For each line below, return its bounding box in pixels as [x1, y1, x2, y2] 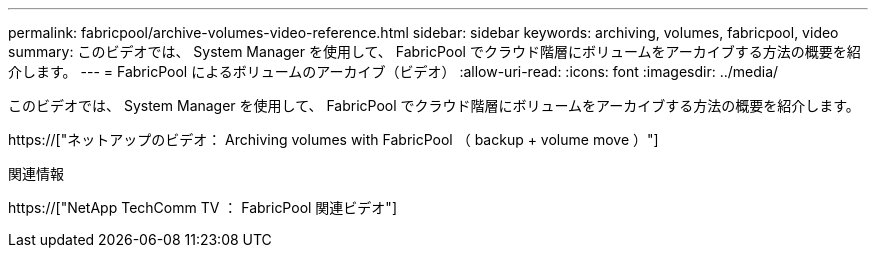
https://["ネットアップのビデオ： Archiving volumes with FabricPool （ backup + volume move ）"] [8, 131, 659, 148]
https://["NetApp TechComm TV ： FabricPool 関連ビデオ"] [8, 199, 397, 216]
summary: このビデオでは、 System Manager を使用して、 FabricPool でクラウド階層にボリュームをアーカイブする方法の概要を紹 [8, 43, 861, 60]
